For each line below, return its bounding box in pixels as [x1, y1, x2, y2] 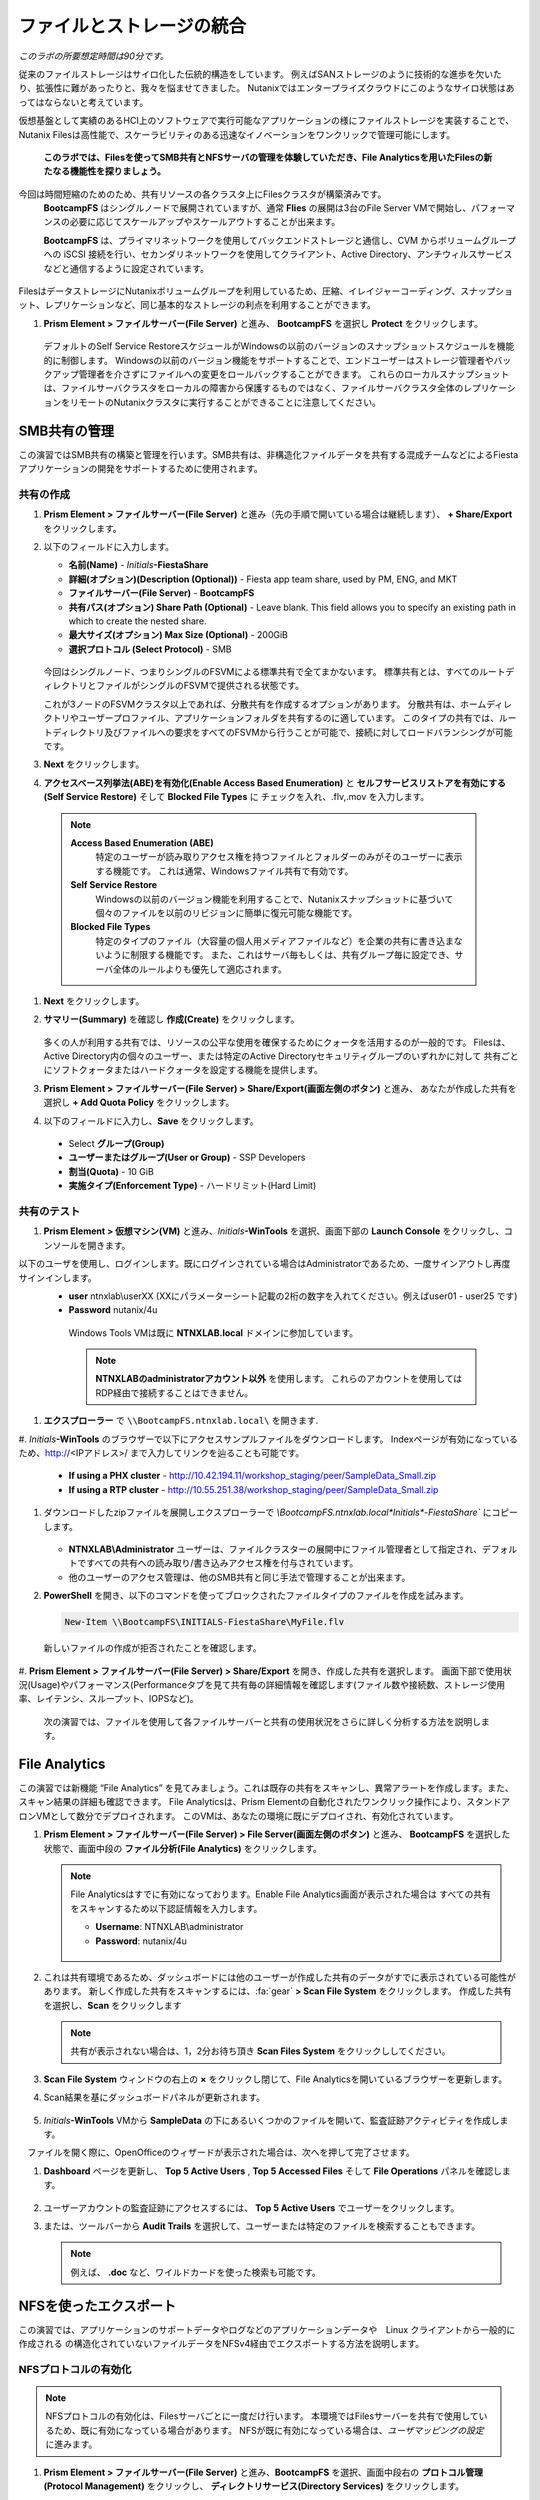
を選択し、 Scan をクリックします [43, 1999, 182, 2011]
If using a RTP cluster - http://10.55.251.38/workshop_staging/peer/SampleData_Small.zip [68, 1483, 439, 1495]
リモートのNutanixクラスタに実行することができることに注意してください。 [69, 396, 382, 408]
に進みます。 [45, 2438, 98, 2450]
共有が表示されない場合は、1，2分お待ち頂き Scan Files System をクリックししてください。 [70, 2045, 451, 2057]
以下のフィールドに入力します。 [43, 540, 175, 552]
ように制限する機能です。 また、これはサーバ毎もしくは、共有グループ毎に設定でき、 [103, 949, 455, 961]
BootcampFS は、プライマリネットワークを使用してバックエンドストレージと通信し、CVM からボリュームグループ [43, 234, 517, 246]
